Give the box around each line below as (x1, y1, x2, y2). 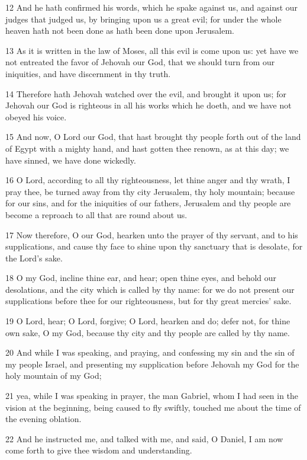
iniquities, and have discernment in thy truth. (5, 67, 171, 79)
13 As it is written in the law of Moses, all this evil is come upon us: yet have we (5, 44, 299, 56)
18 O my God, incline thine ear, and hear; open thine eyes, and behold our (5, 271, 277, 284)
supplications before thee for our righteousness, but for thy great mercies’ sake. (5, 295, 292, 307)
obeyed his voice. (5, 110, 67, 123)
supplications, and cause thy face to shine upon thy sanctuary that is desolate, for (5, 240, 303, 253)
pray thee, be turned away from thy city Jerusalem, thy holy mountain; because (5, 185, 295, 197)
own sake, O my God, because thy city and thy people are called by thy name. (5, 326, 290, 338)
